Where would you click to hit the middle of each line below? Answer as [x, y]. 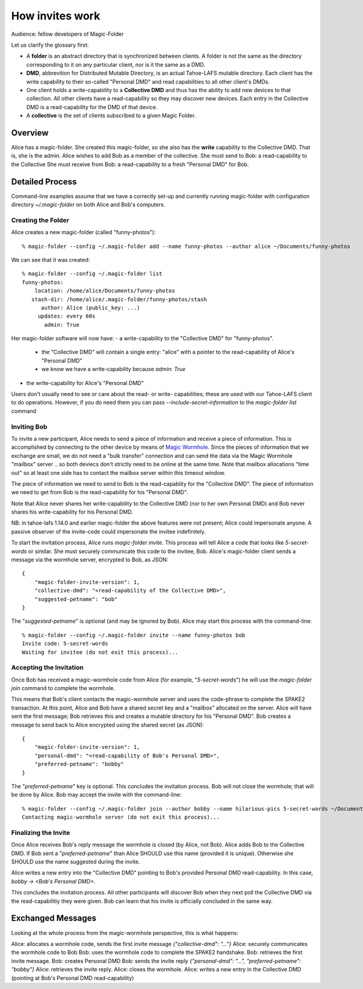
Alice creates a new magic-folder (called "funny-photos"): [83, 232]
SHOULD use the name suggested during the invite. [76, 862]
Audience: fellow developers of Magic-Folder [67, 34]
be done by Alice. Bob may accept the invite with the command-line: [96, 795]
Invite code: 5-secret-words [65, 644]
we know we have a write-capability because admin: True [113, 369]
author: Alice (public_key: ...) [90, 307]
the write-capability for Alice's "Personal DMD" [85, 383]
